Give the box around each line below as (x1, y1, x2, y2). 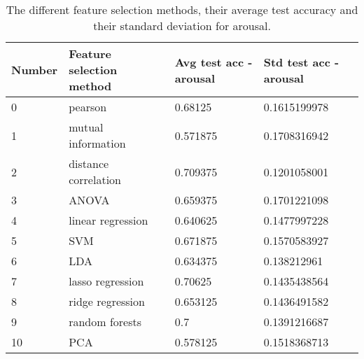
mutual (69, 119, 104, 135)
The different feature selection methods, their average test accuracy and (6, 1, 358, 17)
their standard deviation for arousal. (93, 17, 271, 34)
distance (69, 155, 109, 171)
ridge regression (69, 293, 145, 309)
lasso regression (69, 273, 144, 289)
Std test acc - (263, 53, 339, 70)
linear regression (69, 212, 148, 228)
